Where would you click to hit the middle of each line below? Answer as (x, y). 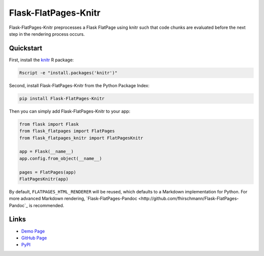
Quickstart (26, 48)
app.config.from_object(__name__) (61, 158)
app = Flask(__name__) (46, 151)
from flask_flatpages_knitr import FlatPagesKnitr (81, 138)
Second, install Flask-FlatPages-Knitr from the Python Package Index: (79, 85)
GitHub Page (34, 238)
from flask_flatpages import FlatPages (67, 131)
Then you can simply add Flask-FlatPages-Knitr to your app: (70, 111)
